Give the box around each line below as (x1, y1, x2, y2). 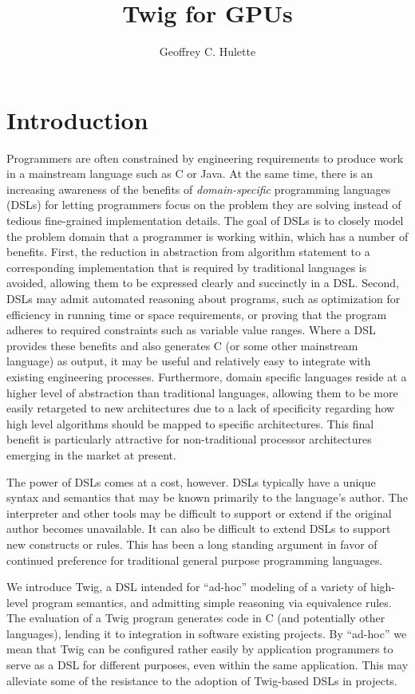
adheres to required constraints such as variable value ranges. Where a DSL (6, 321, 376, 338)
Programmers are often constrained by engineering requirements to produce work (6, 149, 404, 166)
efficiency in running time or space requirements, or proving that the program (6, 306, 387, 322)
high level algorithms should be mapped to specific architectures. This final (6, 415, 374, 432)
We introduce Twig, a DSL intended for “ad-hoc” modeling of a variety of (6, 578, 367, 595)
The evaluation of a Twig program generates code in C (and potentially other (6, 609, 385, 626)
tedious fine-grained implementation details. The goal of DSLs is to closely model (6, 212, 404, 229)
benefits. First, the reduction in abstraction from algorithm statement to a (6, 243, 370, 260)
